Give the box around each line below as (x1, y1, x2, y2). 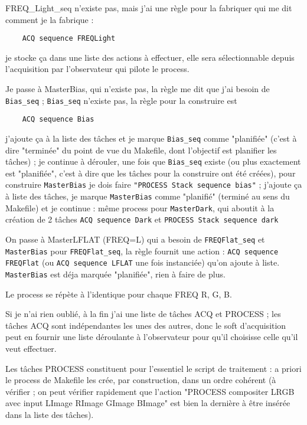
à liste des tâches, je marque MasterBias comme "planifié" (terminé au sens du (5, 190, 290, 202)
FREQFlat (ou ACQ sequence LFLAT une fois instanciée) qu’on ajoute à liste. (5, 256, 280, 269)
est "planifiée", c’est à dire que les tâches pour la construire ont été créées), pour (5, 166, 296, 179)
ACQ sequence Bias (22, 115, 94, 124)
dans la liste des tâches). (5, 408, 94, 421)
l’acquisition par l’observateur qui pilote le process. (5, 63, 190, 75)
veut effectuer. (5, 342, 57, 355)
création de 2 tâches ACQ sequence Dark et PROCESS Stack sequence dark (5, 213, 279, 225)
